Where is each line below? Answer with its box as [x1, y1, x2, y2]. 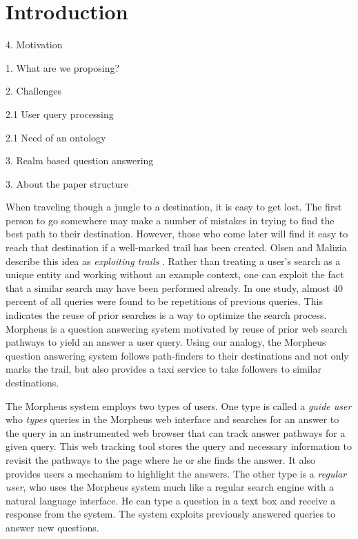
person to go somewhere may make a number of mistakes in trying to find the [6, 213, 335, 227]
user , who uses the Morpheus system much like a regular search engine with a [6, 480, 335, 494]
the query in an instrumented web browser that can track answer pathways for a [6, 425, 346, 440]
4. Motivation [6, 37, 63, 52]
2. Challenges [6, 84, 61, 98]
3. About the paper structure [6, 176, 128, 190]
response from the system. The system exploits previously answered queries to [6, 507, 336, 521]
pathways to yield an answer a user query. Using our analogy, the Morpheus [6, 335, 326, 349]
